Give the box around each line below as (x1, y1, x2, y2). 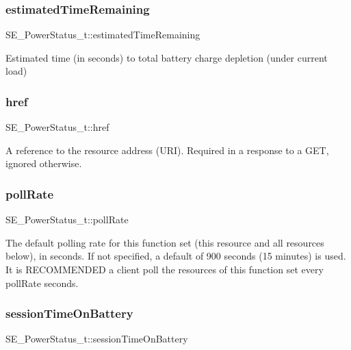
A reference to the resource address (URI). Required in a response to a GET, (5, 142, 329, 157)
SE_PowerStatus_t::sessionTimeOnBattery (5, 332, 188, 346)
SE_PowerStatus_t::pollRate (5, 212, 129, 227)
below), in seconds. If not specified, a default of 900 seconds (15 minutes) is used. (5, 249, 346, 263)
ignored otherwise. (5, 156, 82, 171)
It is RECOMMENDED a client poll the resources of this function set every (5, 262, 324, 276)
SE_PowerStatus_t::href (5, 120, 109, 134)
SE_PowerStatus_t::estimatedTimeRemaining (5, 27, 200, 42)
